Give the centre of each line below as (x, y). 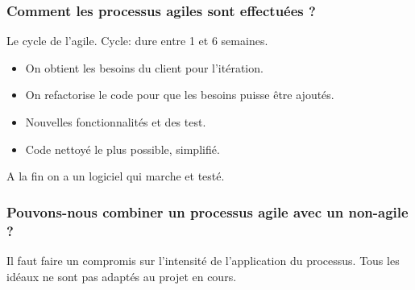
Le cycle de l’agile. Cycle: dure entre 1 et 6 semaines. (137, 41)
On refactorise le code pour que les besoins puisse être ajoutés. (180, 95)
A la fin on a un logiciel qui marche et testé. (116, 176)
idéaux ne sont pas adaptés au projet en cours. (122, 276)
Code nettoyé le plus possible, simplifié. (122, 149)
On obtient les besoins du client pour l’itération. (144, 67)
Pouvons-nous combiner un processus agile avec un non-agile (207, 211)
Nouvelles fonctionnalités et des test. (116, 122)
